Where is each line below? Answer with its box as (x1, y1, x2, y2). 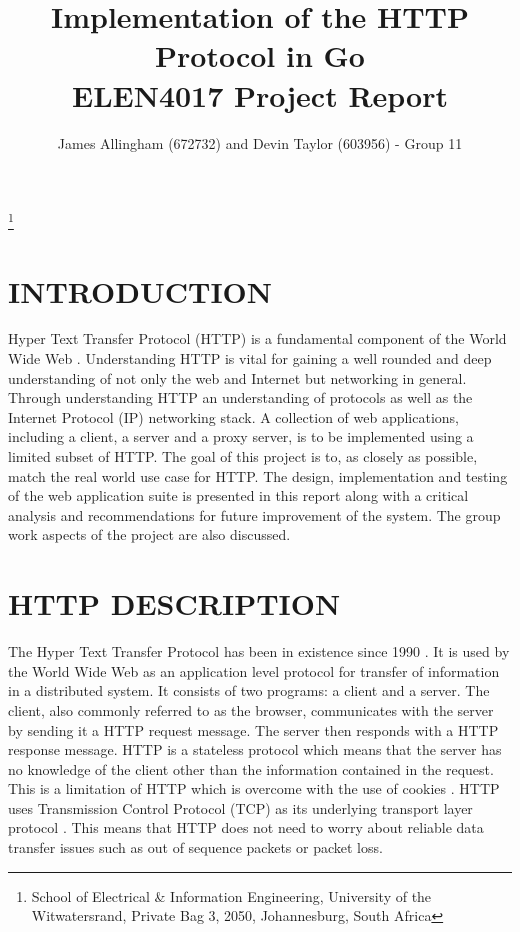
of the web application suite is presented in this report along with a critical (8, 485, 469, 506)
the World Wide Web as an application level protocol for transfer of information (8, 660, 500, 681)
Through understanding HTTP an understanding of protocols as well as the (8, 387, 473, 408)
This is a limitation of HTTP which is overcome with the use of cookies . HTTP (8, 778, 500, 799)
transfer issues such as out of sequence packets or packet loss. (8, 837, 383, 858)
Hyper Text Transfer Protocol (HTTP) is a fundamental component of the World (8, 328, 507, 349)
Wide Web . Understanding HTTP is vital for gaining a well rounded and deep (8, 348, 492, 369)
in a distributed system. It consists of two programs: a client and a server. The (8, 680, 490, 701)
